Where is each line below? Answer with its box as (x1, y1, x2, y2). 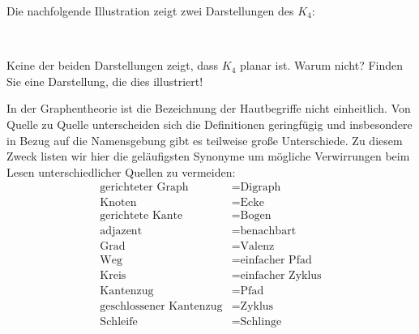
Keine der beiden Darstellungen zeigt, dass (6, 57, 219, 74)
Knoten (100, 197, 137, 209)
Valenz (240, 241, 275, 253)
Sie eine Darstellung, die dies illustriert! (6, 72, 203, 89)
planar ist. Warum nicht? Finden (239, 57, 404, 74)
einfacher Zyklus (240, 269, 322, 281)
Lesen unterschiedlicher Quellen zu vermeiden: (6, 163, 236, 180)
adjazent (100, 225, 143, 238)
